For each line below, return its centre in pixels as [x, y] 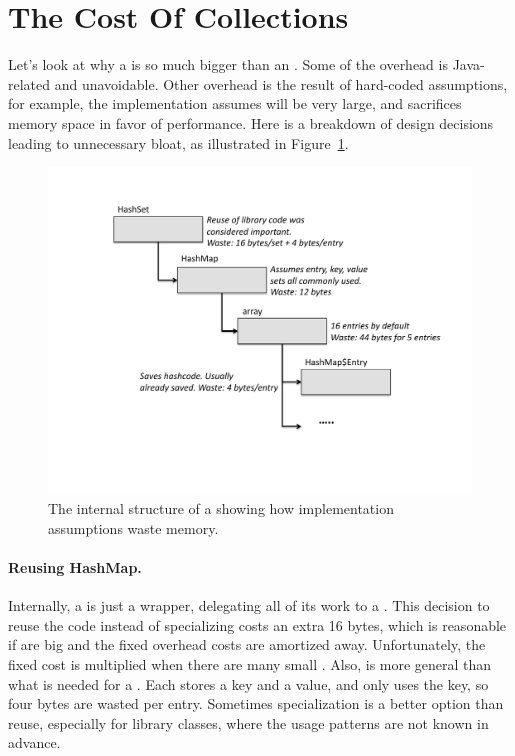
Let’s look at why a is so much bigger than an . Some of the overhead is [228, 64]
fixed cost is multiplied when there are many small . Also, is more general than [250, 663]
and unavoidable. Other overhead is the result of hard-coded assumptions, [281, 83]
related [29, 83]
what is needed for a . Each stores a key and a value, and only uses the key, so [248, 683]
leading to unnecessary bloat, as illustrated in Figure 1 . [178, 142]
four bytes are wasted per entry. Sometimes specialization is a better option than [256, 703]
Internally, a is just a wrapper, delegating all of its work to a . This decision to [249, 605]
